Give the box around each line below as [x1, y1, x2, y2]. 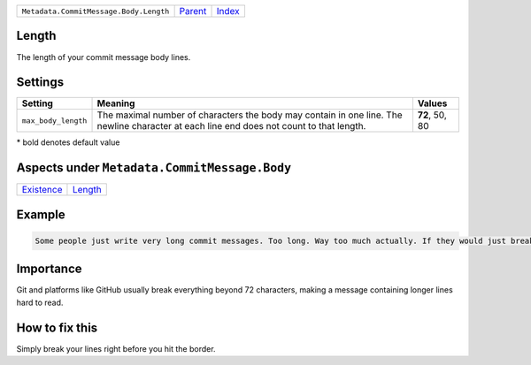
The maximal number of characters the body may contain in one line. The [96, 109, 403, 121]
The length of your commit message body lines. [16, 51, 191, 62]
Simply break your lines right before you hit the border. [16, 343, 216, 354]
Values [417, 97, 448, 110]
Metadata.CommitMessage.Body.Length [21, 6, 170, 16]
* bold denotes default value [16, 137, 120, 148]
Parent [179, 5, 207, 17]
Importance [16, 262, 83, 277]
